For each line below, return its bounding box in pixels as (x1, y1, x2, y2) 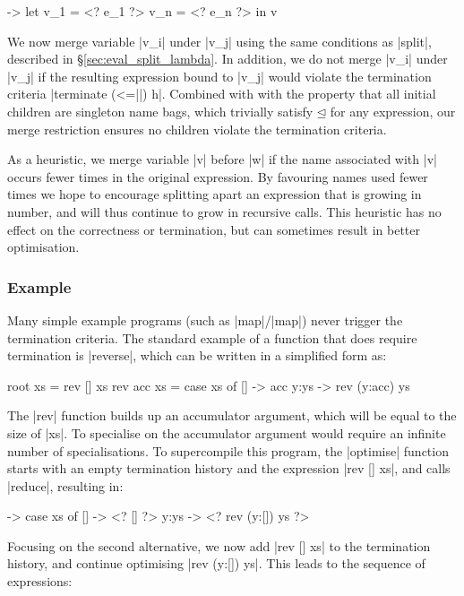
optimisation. (7, 238, 80, 256)
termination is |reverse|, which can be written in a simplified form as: (7, 346, 387, 365)
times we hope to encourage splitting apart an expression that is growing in (7, 185, 422, 203)
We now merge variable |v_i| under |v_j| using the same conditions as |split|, (7, 31, 432, 50)
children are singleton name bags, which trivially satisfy (7, 101, 314, 120)
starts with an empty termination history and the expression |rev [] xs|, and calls (7, 459, 451, 478)
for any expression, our (330, 101, 456, 120)
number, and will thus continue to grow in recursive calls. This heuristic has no (7, 202, 442, 220)
